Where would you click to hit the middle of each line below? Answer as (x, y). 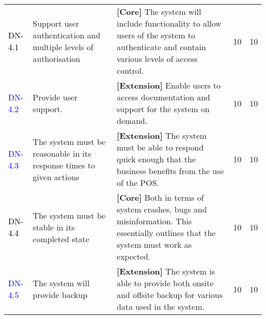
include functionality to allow (169, 23)
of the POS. (138, 183)
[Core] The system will (159, 12)
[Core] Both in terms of (160, 197)
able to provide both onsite (165, 283)
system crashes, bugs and (162, 209)
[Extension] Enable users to (169, 85)
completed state (61, 239)
